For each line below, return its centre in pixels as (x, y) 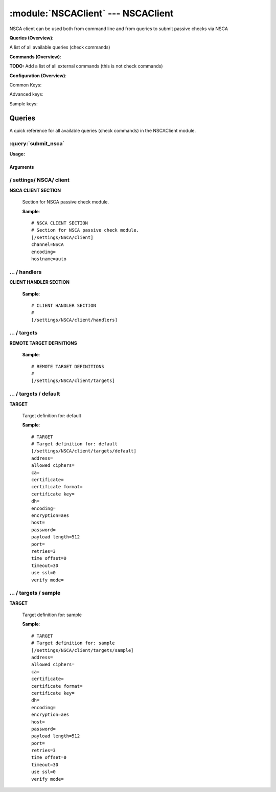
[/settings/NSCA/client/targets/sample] (83, 650)
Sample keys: (24, 104)
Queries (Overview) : (31, 38)
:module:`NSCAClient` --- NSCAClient (91, 13)
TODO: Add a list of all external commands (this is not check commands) (86, 66)
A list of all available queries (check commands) (60, 47)
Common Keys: (26, 85)
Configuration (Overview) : (38, 75)
